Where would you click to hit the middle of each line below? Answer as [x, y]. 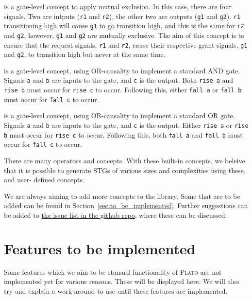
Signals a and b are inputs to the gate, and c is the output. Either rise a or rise [126, 125]
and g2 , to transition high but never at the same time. [85, 54]
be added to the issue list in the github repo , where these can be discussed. [116, 215]
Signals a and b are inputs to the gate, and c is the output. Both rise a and [119, 80]
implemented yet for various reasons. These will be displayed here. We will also [121, 281]
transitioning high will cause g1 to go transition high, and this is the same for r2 [124, 26]
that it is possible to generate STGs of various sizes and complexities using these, [125, 170]
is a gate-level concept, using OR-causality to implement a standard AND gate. [122, 70]
